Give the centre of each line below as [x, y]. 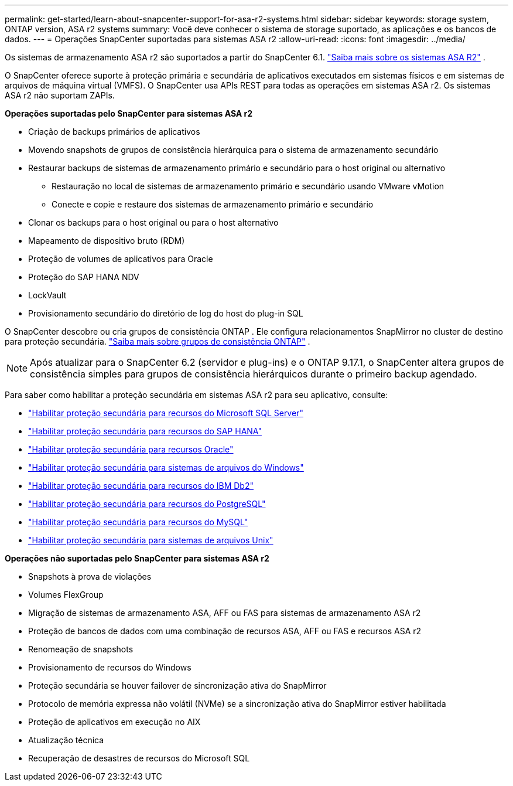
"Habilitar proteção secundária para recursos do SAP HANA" [145, 431]
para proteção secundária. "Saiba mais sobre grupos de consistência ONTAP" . [158, 341]
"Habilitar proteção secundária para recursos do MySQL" [138, 522]
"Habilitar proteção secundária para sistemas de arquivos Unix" [151, 540]
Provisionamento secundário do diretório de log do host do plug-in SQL [166, 313]
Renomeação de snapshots [81, 649]
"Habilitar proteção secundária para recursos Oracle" [131, 449]
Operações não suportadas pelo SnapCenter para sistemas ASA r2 [137, 558]
